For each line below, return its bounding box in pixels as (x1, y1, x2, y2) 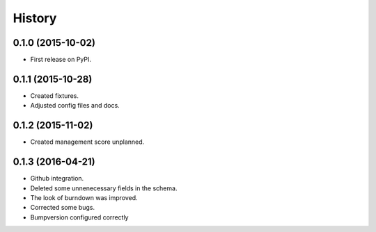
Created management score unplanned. (30, 138, 145, 146)
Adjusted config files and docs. (30, 101, 120, 110)
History (13, 10, 57, 26)
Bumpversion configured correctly (30, 213, 129, 222)
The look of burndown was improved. (30, 193, 139, 201)
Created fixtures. (30, 91, 79, 100)
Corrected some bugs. (30, 204, 95, 212)
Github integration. (30, 174, 84, 183)
